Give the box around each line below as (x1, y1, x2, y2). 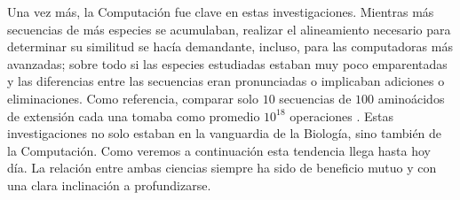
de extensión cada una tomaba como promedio (7, 106, 260, 125)
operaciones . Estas (289, 106, 394, 125)
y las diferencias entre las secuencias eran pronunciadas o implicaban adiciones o (7, 72, 445, 90)
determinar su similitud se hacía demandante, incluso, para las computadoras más (7, 37, 453, 56)
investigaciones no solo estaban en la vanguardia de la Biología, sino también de (7, 124, 442, 142)
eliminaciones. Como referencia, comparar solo (7, 88, 259, 107)
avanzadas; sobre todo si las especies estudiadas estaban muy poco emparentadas (7, 54, 448, 73)
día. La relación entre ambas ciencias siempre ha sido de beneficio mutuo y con (7, 158, 437, 177)
